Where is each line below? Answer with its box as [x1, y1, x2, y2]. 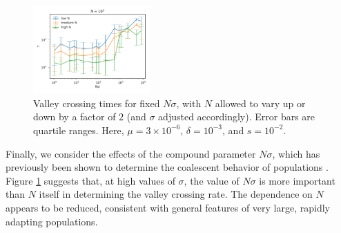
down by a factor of [33, 109, 116, 124]
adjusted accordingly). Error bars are [158, 109, 315, 124]
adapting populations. [6, 214, 98, 228]
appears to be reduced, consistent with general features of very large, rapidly [6, 200, 330, 214]
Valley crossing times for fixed [33, 95, 160, 110]
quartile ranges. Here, [33, 122, 124, 137]
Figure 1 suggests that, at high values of [6, 173, 175, 187]
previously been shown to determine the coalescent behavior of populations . [6, 160, 329, 174]
